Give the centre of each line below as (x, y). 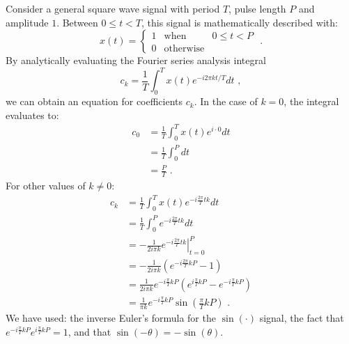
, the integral (311, 101)
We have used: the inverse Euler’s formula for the (111, 318)
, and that (90, 331)
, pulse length (257, 8)
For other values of (46, 186)
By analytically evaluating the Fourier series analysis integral (136, 60)
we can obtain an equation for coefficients (94, 101)
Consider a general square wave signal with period (113, 8)
